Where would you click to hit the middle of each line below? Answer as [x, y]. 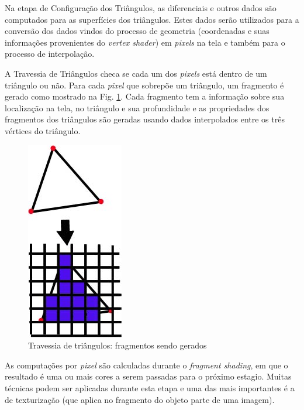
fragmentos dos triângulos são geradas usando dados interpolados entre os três [145, 119]
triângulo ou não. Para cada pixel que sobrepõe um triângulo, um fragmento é [144, 85]
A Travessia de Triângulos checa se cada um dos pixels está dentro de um [136, 73]
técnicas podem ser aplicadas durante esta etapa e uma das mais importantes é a [150, 387]
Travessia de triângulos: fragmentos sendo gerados [118, 345]
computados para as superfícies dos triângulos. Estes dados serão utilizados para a [152, 19]
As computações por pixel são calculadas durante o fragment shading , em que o [146, 365]
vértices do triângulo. [43, 130]
